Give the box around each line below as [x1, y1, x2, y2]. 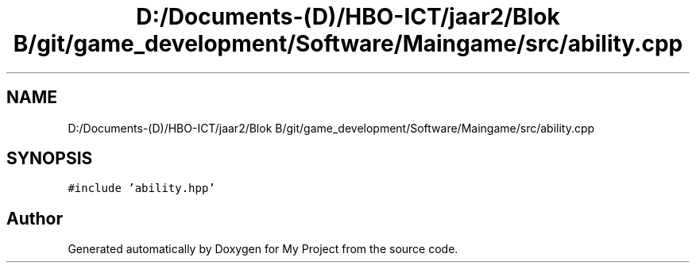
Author [6, 208, 63, 229]
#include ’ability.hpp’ [68, 182, 215, 195]
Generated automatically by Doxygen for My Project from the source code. [68, 242, 458, 256]
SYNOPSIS [6, 148, 93, 169]
